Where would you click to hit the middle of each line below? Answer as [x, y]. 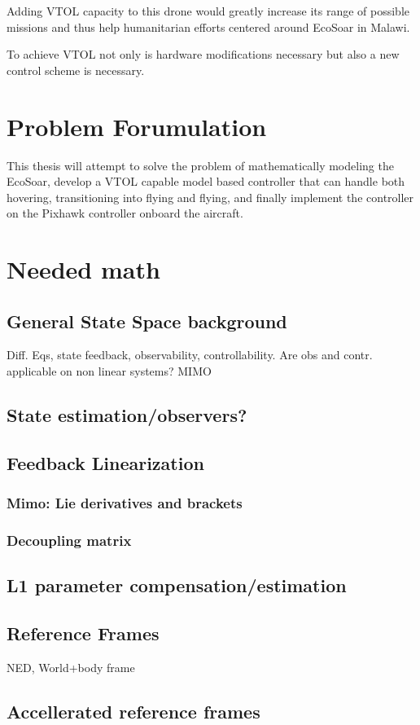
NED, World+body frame [71, 667]
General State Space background [147, 321]
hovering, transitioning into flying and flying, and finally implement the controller [210, 197]
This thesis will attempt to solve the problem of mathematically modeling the [200, 165]
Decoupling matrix [69, 540]
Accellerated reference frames [133, 711]
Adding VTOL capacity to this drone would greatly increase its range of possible [208, 11]
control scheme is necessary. [76, 70]
